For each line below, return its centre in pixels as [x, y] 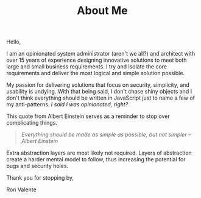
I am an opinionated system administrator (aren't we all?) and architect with [101, 54]
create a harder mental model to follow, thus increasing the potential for [96, 159]
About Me [102, 11]
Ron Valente [21, 189]
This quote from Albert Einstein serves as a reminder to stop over [88, 116]
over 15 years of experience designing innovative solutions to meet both [97, 60]
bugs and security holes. [37, 166]
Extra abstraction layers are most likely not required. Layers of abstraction [99, 153]
